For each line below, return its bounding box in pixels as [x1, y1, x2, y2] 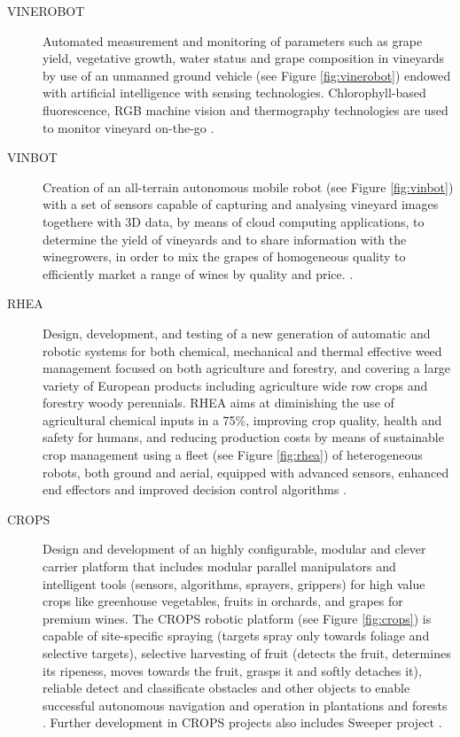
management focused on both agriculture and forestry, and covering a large [43, 359, 451, 377]
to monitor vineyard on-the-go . [43, 118, 214, 136]
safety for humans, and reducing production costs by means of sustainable [43, 428, 444, 446]
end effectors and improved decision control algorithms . [43, 480, 347, 499]
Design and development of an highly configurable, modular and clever [43, 539, 426, 558]
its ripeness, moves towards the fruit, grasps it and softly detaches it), [43, 661, 422, 679]
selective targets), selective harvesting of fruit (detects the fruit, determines [43, 644, 451, 662]
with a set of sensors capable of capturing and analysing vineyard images [43, 195, 439, 213]
